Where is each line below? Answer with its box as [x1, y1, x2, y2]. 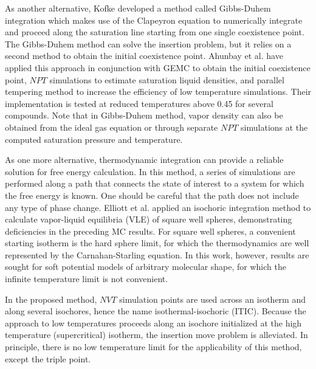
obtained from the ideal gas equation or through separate [5, 120, 218, 133]
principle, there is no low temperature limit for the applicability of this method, [5, 340, 302, 353]
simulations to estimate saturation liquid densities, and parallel [49, 73, 284, 86]
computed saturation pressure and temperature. [5, 133, 183, 145]
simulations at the [241, 120, 308, 133]
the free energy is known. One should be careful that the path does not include [5, 188, 299, 201]
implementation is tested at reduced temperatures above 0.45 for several [5, 97, 273, 109]
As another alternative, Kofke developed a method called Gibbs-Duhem [5, 2, 271, 14]
